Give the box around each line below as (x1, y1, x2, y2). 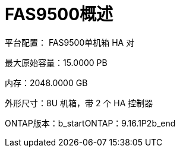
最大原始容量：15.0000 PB (5, 57, 108, 68)
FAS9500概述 (5, 4, 113, 24)
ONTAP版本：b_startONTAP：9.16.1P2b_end (5, 118, 176, 128)
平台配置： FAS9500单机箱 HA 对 (5, 37, 135, 47)
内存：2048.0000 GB (5, 77, 88, 88)
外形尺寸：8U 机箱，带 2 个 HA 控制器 (5, 97, 153, 108)
